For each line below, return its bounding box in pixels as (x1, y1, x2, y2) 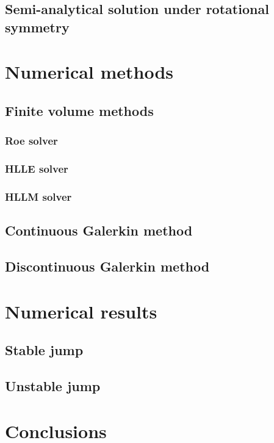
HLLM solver (5, 189, 72, 204)
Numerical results (5, 298, 157, 323)
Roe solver (5, 133, 58, 148)
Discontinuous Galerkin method (5, 257, 210, 276)
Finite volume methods (5, 101, 154, 120)
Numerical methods (5, 59, 174, 84)
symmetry (5, 17, 70, 36)
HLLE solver (5, 161, 68, 176)
